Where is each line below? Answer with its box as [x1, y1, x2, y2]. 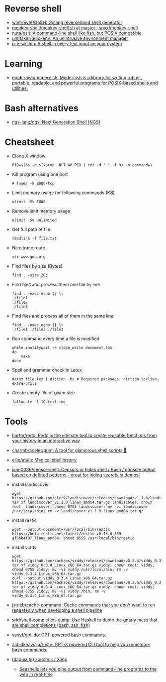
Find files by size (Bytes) [11, 263, 63, 269]
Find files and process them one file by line [11, 281, 100, 287]
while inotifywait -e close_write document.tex [11, 345, 112, 350]
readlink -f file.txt [11, 236, 57, 241]
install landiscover [11, 481, 49, 487]
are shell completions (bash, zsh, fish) [11, 622, 90, 628]
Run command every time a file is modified [11, 336, 100, 341]
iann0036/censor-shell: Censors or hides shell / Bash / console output [11, 466, 156, 472]
